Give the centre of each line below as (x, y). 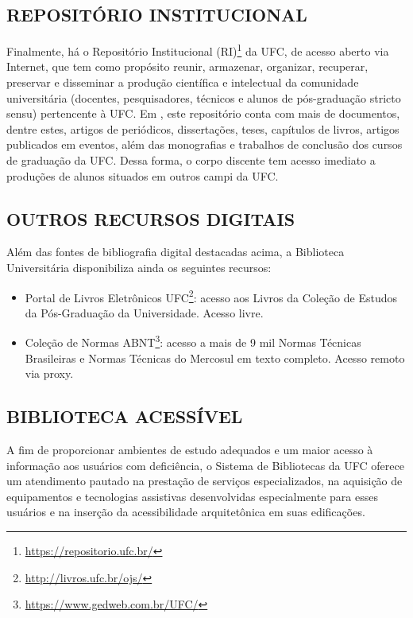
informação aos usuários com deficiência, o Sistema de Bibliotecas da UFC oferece (205, 465)
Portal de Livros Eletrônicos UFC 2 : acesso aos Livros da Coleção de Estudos (211, 296)
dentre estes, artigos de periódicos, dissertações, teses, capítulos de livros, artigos (203, 128)
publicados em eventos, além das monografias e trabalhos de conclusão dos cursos (205, 144)
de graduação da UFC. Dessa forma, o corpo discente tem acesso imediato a (191, 160)
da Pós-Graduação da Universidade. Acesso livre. (144, 312)
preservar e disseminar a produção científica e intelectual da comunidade (183, 82)
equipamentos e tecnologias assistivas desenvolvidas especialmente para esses (192, 496)
